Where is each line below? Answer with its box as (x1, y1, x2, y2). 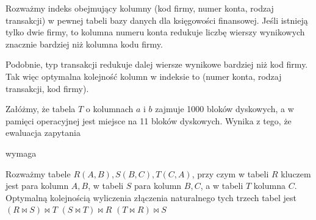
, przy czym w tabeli (192, 167, 269, 180)
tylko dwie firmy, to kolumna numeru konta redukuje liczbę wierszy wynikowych (5, 26, 305, 38)
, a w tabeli (200, 179, 243, 192)
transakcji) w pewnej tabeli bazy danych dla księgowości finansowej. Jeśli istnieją (5, 13, 308, 26)
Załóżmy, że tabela (5, 102, 76, 115)
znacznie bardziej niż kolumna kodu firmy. (5, 37, 163, 50)
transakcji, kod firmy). (5, 82, 89, 94)
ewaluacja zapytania (5, 126, 81, 139)
